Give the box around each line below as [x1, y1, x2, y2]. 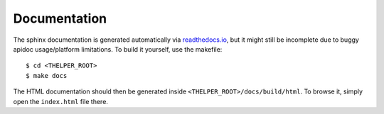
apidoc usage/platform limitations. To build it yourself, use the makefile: [13, 45, 223, 53]
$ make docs [26, 72, 68, 79]
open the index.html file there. [13, 97, 108, 106]
